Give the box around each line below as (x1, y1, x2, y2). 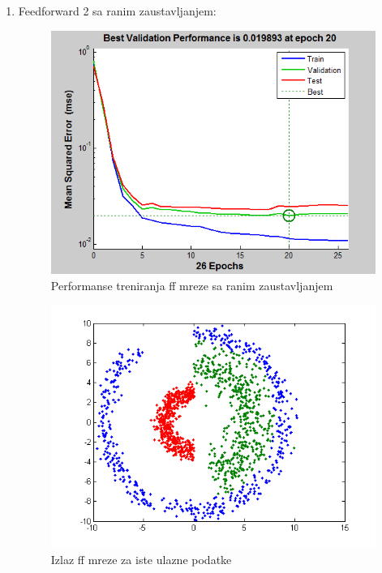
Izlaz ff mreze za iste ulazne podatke (50, 550, 232, 567)
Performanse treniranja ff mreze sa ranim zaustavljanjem (50, 276, 333, 293)
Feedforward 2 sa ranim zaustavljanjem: (18, 2, 217, 19)
